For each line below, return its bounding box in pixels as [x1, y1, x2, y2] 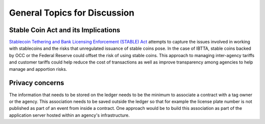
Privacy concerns [9, 79, 64, 87]
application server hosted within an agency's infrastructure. [9, 112, 130, 118]
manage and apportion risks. [9, 66, 67, 72]
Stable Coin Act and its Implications [9, 26, 120, 34]
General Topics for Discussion [9, 7, 134, 18]
